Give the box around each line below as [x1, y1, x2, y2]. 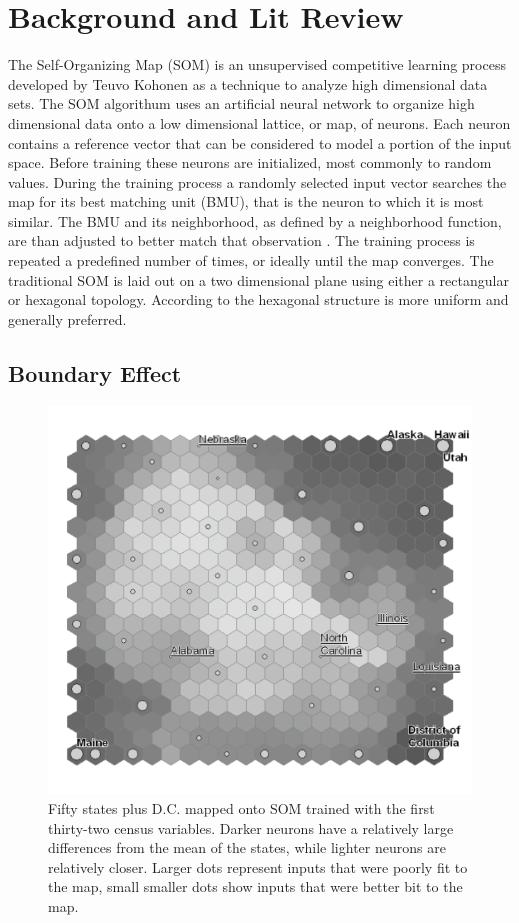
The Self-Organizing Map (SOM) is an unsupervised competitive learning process [8, 54, 506, 75]
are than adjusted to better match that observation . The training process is [8, 230, 475, 251]
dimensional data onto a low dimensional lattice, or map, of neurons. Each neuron [8, 112, 511, 133]
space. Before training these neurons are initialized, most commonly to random [8, 152, 492, 173]
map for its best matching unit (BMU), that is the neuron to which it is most [8, 191, 484, 212]
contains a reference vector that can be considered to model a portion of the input [8, 132, 512, 153]
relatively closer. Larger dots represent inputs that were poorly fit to [48, 856, 468, 877]
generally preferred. [8, 308, 127, 329]
